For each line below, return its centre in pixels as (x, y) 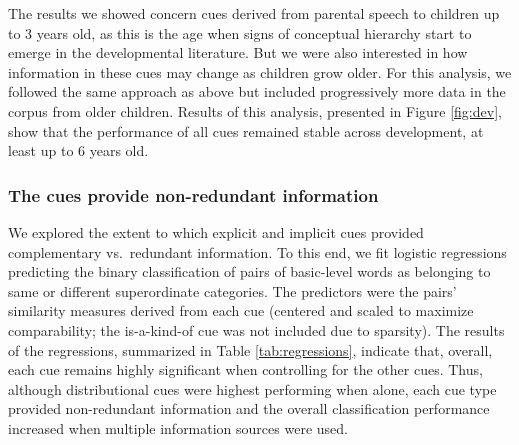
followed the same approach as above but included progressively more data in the (257, 91)
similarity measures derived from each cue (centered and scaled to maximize (241, 310)
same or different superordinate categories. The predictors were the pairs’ (232, 290)
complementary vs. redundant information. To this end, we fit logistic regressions (257, 251)
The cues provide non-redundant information (193, 194)
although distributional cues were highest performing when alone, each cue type (252, 388)
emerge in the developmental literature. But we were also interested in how (238, 52)
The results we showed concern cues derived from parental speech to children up (254, 13)
